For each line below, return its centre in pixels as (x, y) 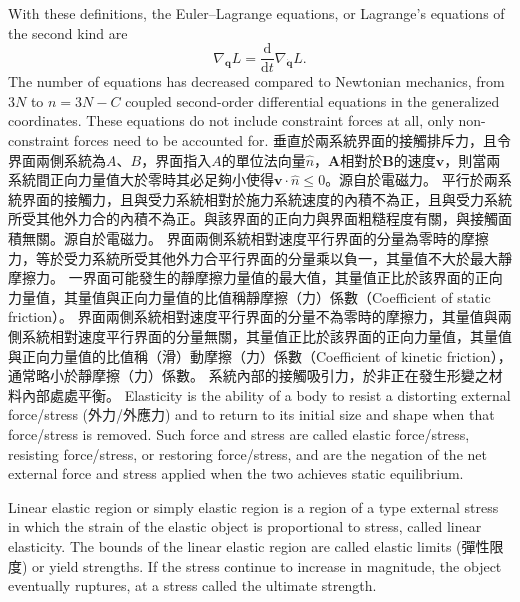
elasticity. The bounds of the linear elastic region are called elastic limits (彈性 (249, 545)
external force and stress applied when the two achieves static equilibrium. (236, 473)
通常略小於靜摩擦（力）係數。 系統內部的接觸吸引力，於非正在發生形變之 (248, 375)
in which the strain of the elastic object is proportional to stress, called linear (245, 526)
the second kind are (68, 32)
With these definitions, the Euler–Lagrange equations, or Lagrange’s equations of (256, 13)
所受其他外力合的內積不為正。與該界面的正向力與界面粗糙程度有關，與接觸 (253, 218)
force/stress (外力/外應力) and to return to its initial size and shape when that (251, 414)
